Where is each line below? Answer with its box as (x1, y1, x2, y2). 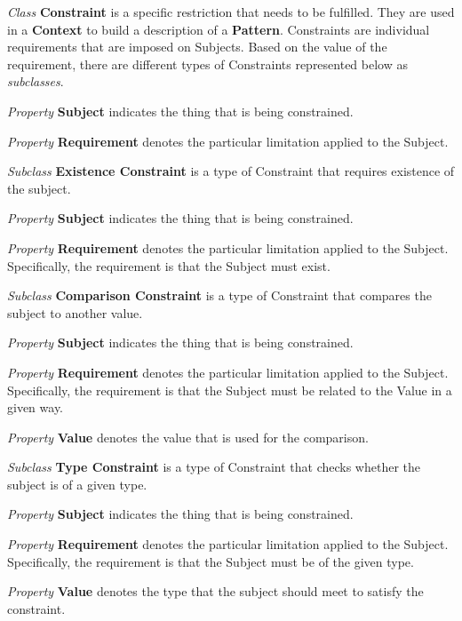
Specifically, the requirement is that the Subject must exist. (7, 256, 331, 275)
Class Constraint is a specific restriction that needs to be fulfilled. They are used (7, 3, 455, 20)
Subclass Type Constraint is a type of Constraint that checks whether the (7, 458, 421, 476)
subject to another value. (7, 303, 143, 322)
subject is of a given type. (7, 474, 147, 493)
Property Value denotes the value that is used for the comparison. (7, 427, 369, 446)
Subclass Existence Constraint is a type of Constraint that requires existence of (7, 162, 455, 180)
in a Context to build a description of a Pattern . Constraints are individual (7, 20, 430, 38)
